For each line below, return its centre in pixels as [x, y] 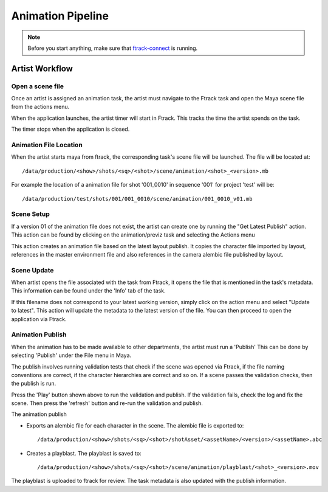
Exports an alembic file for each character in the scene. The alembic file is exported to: [135, 425]
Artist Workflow [42, 68]
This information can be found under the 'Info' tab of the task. [89, 291]
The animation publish [39, 414]
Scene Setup [30, 214]
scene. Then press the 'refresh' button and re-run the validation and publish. [107, 403]
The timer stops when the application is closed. [70, 129]
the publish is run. [34, 384]
